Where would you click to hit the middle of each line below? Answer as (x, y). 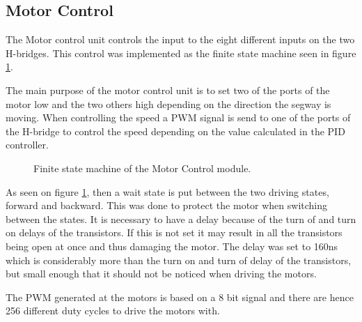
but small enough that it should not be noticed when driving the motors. (161, 274)
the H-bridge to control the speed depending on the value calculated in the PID (175, 131)
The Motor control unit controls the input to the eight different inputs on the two (180, 39)
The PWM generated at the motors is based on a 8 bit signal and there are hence (180, 297)
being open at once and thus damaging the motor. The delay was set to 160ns (172, 246)
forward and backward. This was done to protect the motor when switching (167, 205)
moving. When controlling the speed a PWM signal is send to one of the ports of (178, 117)
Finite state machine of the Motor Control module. (142, 168)
